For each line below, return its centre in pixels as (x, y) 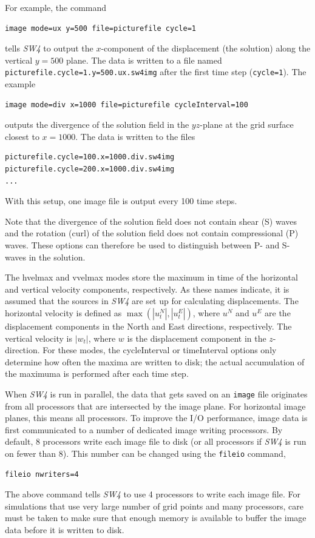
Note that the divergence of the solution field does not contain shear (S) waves (151, 221)
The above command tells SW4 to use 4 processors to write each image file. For (153, 494)
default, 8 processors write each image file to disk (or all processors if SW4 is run (156, 441)
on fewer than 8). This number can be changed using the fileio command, (145, 453)
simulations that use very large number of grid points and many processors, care (154, 506)
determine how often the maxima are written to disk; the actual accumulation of (155, 361)
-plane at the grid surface (247, 125)
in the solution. (57, 257)
